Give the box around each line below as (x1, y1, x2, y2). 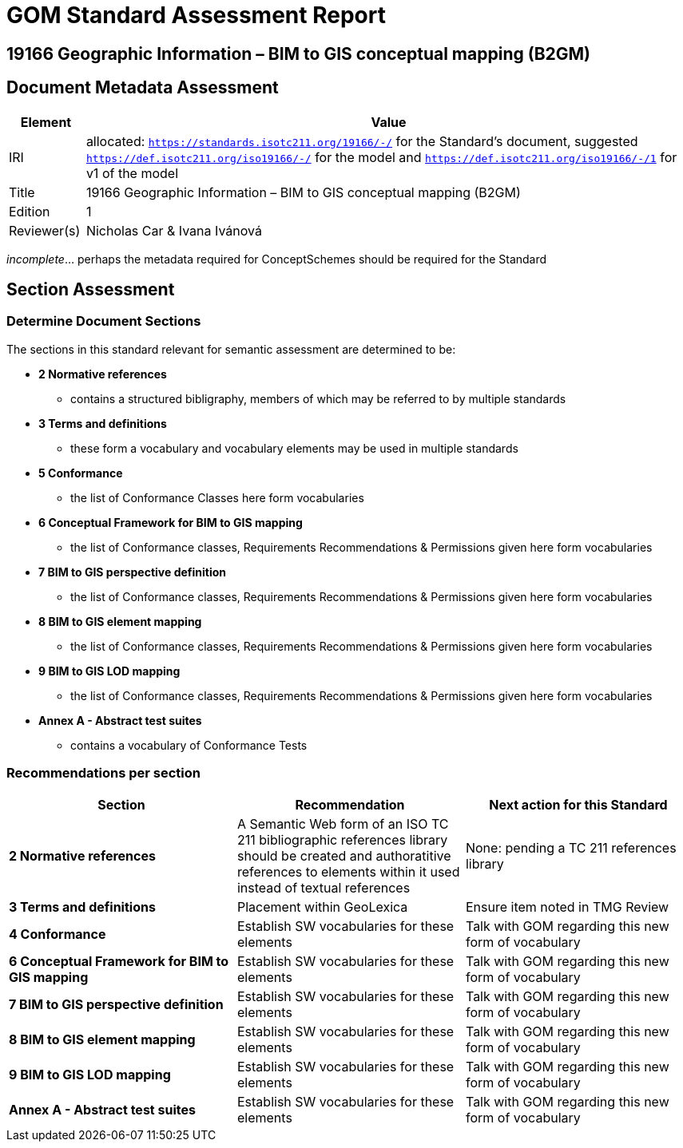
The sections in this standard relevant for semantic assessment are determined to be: (6, 342, 456, 356)
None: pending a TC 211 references (465, 839, 677, 856)
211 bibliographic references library (236, 831, 448, 848)
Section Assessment (6, 279, 175, 300)
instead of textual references (236, 879, 411, 896)
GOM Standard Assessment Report (6, 2, 386, 29)
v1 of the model (85, 164, 179, 181)
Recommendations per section (6, 765, 201, 782)
